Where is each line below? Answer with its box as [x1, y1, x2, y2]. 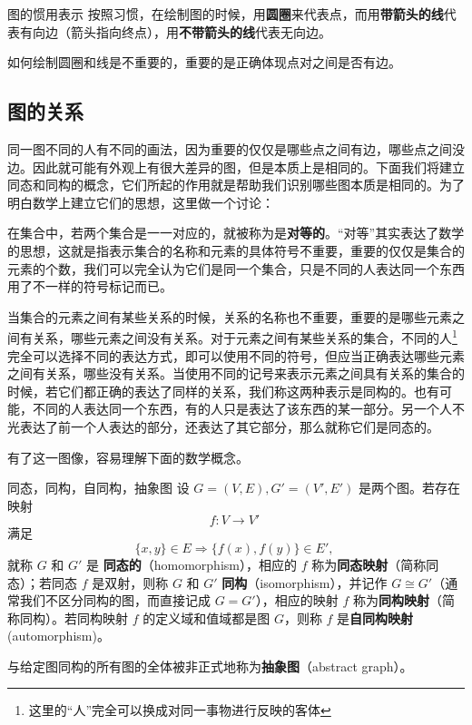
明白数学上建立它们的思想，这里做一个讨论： [7, 192, 274, 211]
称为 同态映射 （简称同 [311, 554, 439, 573]
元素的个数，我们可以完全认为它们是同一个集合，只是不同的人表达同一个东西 [7, 259, 465, 278]
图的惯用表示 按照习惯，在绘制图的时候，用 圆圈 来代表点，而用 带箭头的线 [7, 5, 444, 23]
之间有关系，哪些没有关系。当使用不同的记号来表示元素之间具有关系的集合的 [7, 364, 465, 383]
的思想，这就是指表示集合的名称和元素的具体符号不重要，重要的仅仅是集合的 [7, 240, 465, 260]
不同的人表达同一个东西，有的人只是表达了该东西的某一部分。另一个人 [32, 399, 452, 418]
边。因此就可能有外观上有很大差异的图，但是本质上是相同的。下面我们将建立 [7, 157, 465, 176]
